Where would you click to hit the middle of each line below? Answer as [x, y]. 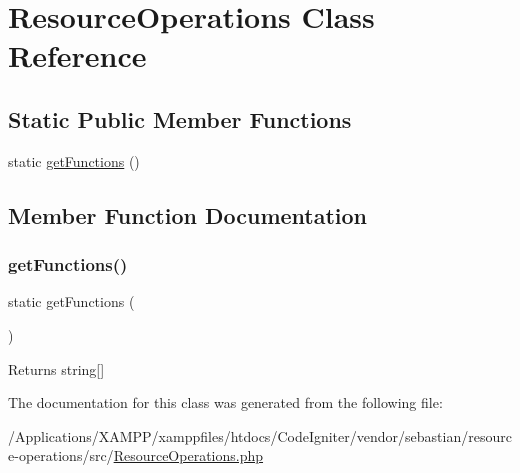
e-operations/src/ [61, 455]
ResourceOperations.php [188, 455]
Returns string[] [56, 368]
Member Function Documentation [188, 214]
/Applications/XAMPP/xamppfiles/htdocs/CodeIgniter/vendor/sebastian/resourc [260, 435]
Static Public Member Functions [180, 118]
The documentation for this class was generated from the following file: [225, 402]
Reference [77, 55]
